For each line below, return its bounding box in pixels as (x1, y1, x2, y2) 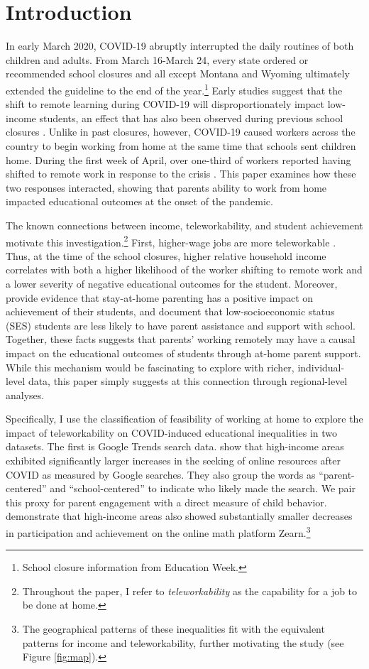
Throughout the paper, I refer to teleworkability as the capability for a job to (22, 583, 358, 598)
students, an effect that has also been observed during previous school (39, 110, 343, 125)
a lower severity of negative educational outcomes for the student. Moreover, (6, 276, 338, 290)
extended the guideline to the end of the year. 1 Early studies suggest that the (6, 80, 343, 97)
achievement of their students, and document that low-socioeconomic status (6, 304, 335, 319)
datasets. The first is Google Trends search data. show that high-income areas (6, 439, 344, 454)
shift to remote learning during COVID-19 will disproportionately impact (6, 97, 324, 111)
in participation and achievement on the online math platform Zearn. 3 (6, 523, 311, 540)
